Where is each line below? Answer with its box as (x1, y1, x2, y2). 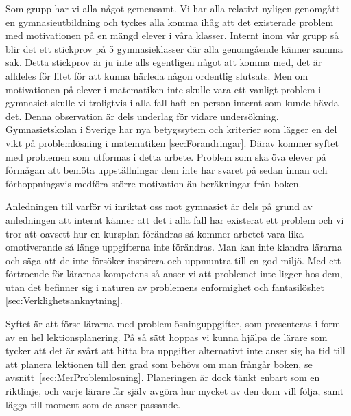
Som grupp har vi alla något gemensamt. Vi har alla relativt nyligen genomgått (5, 1, 340, 15)
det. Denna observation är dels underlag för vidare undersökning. (5, 108, 279, 123)
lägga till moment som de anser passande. (5, 397, 181, 411)
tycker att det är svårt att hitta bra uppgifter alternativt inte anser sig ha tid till (5, 343, 346, 358)
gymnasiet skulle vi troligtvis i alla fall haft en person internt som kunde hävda (5, 95, 339, 110)
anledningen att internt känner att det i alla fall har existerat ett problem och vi (5, 212, 344, 227)
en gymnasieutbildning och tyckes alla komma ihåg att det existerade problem (5, 14, 334, 29)
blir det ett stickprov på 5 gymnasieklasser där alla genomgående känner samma (5, 41, 343, 56)
